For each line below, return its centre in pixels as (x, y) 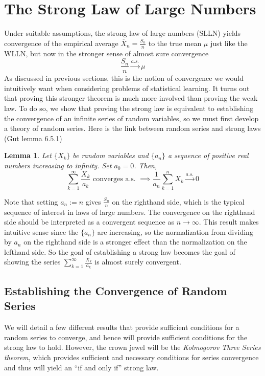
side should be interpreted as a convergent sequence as (89, 222)
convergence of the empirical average (61, 43)
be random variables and (111, 155)
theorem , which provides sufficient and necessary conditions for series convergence (131, 357)
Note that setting (31, 201)
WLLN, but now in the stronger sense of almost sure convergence (106, 53)
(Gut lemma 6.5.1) (33, 138)
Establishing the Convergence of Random (116, 291)
